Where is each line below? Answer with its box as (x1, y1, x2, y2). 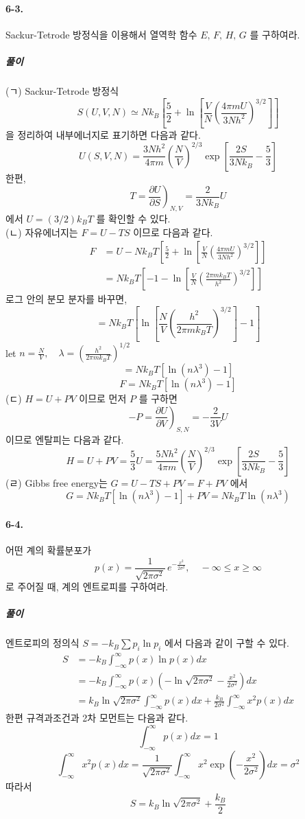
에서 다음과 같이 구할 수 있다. (164, 636, 289, 650)
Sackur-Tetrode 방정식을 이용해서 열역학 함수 (5, 27, 197, 41)
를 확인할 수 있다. (96, 211, 171, 226)
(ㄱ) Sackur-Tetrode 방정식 (5, 83, 119, 97)
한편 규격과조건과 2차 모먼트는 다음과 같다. (5, 711, 188, 725)
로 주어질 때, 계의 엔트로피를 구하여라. (5, 579, 169, 594)
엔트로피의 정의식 (5, 636, 80, 650)
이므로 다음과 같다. (133, 224, 213, 239)
